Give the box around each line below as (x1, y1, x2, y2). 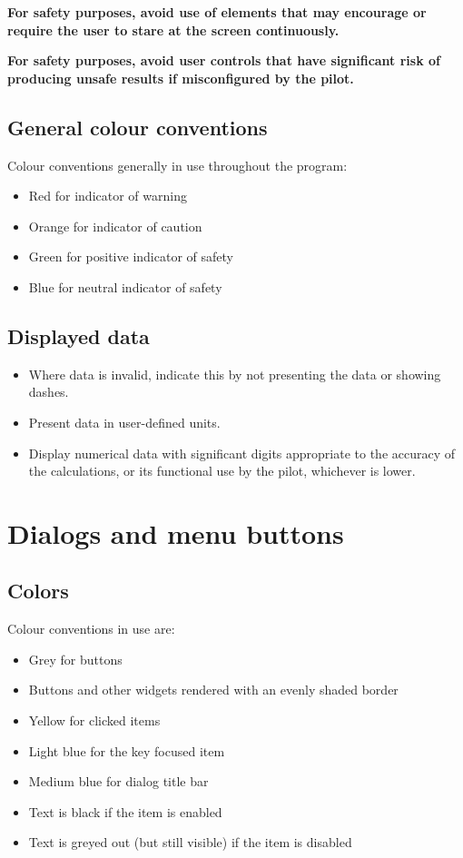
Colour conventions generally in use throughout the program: (7, 155, 348, 174)
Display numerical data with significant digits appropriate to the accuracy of (28, 443, 456, 462)
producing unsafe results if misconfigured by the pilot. (7, 68, 354, 87)
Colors (7, 577, 69, 605)
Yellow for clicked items (28, 711, 161, 730)
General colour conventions (7, 113, 268, 141)
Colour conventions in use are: (7, 619, 175, 638)
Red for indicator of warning (28, 186, 187, 205)
